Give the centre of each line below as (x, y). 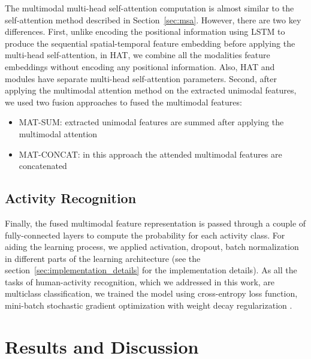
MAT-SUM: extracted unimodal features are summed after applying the (151, 122)
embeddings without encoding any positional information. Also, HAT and (140, 66)
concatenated (43, 166)
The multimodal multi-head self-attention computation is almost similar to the (150, 8)
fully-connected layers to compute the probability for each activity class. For (145, 235)
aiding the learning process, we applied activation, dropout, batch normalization (152, 247)
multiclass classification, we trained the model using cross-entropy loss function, (151, 293)
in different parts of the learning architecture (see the (103, 258)
